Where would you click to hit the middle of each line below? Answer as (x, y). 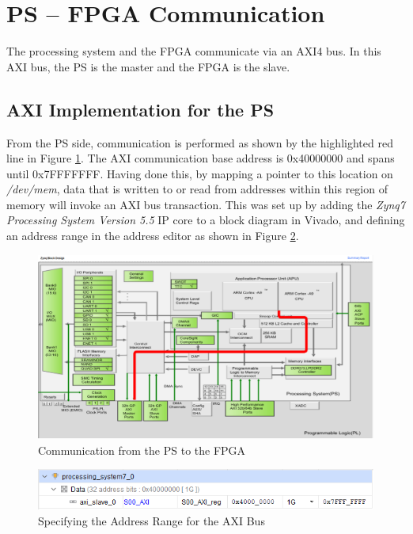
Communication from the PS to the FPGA (142, 450)
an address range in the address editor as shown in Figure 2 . (153, 236)
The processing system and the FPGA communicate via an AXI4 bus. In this (194, 51)
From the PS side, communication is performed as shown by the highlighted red (200, 142)
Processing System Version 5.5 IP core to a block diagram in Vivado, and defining (206, 220)
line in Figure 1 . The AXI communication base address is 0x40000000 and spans (201, 158)
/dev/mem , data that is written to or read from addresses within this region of (197, 189)
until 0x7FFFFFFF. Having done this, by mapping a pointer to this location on (200, 173)
